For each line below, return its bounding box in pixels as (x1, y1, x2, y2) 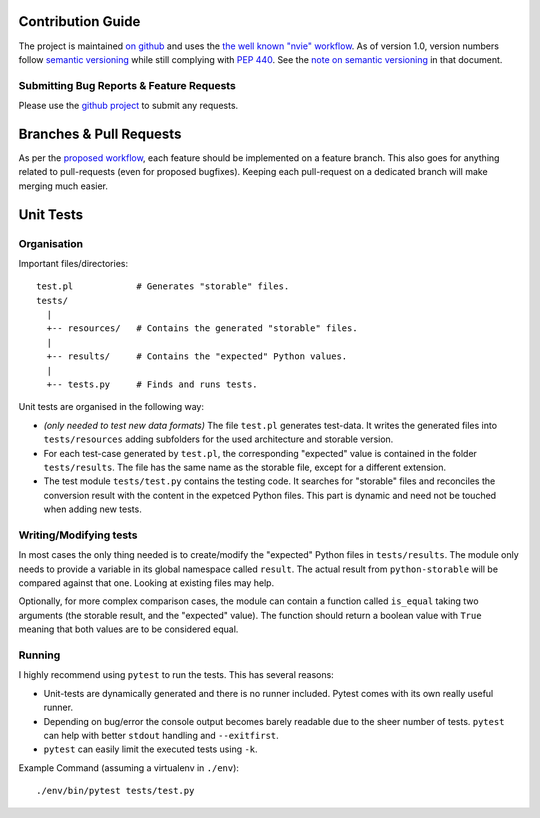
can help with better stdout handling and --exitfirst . (43, 729, 279, 741)
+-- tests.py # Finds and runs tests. (46, 379, 259, 390)
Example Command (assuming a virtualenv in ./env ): (18, 761, 240, 774)
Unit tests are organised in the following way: (18, 401, 205, 413)
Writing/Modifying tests (18, 528, 138, 542)
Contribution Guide (18, 13, 141, 30)
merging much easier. (18, 180, 109, 192)
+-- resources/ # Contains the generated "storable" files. (46, 323, 359, 334)
